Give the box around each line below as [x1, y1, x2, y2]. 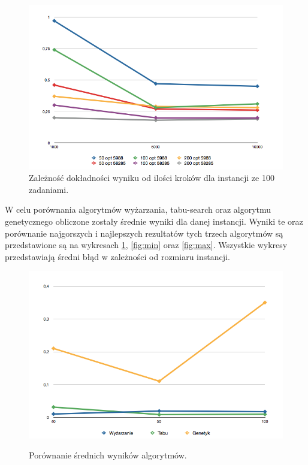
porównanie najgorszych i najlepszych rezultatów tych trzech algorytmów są [5, 227, 283, 239]
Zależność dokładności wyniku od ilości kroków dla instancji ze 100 [29, 171, 274, 184]
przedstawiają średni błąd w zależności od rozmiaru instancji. [5, 250, 230, 262]
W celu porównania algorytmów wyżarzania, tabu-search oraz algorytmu [5, 203, 271, 216]
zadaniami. [29, 183, 69, 195]
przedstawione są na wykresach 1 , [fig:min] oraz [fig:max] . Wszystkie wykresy [5, 238, 288, 251]
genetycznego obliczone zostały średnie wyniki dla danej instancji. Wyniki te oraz [5, 215, 303, 227]
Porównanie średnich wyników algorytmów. [29, 449, 187, 461]
